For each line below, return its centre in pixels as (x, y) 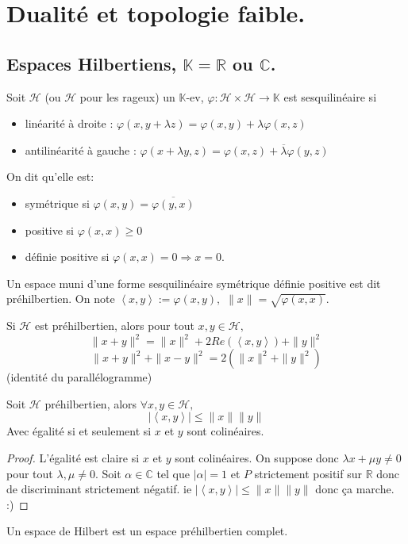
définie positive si (67, 257)
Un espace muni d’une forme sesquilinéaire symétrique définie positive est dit (194, 283)
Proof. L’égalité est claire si (73, 457)
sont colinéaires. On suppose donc (257, 457)
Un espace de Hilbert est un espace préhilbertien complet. (147, 531)
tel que (173, 473)
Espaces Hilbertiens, (92, 63)
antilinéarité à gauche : (81, 149)
